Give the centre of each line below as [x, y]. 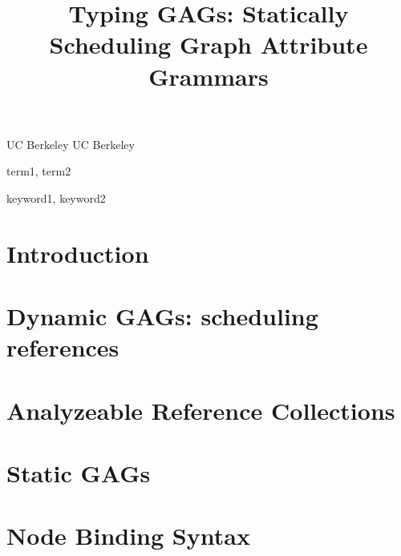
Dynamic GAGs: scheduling [162, 316]
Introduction [78, 253]
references [63, 347]
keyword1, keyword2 [56, 197]
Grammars [209, 76]
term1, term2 [39, 171]
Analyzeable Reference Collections [201, 410]
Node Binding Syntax [128, 536]
